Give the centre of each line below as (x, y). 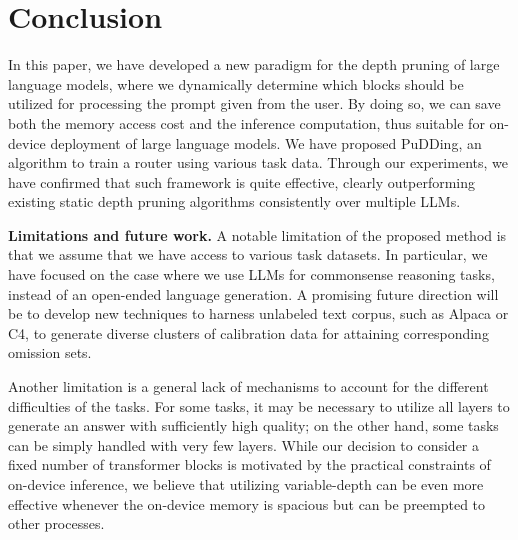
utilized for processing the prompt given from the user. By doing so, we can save (254, 103)
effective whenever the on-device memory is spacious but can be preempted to (247, 503)
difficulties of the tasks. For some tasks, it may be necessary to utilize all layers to (259, 405)
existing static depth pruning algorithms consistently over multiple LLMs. (234, 201)
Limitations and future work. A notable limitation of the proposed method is (257, 234)
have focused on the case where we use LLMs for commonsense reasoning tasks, (251, 274)
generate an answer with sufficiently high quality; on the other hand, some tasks (253, 425)
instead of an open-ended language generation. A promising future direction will (253, 293)
